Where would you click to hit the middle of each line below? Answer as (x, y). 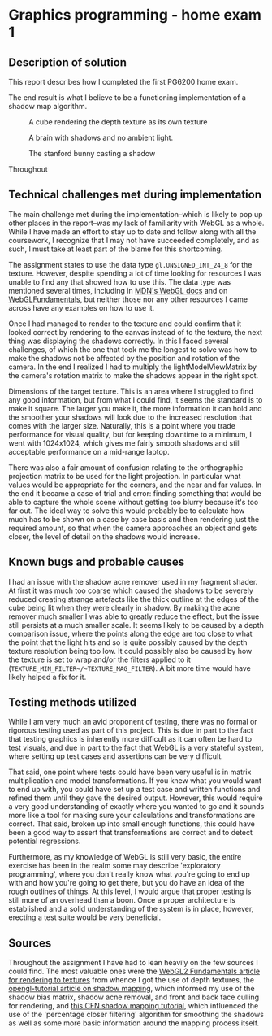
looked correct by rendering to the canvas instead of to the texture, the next (135, 332)
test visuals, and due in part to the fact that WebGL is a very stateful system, (136, 748)
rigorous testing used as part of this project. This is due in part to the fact (131, 730)
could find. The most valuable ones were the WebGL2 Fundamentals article (134, 971)
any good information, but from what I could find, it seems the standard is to (136, 399)
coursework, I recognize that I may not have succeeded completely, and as (134, 240)
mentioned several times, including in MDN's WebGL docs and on (118, 290)
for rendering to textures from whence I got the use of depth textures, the (131, 980)
